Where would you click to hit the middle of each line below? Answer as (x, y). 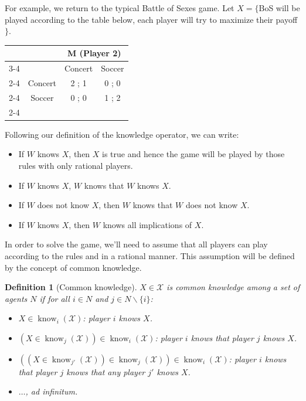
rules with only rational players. (76, 165)
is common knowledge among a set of (233, 287)
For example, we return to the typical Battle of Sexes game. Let (120, 8)
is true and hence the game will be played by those (193, 154)
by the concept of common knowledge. (73, 267)
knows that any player (106, 371)
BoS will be (279, 8)
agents (16, 298)
